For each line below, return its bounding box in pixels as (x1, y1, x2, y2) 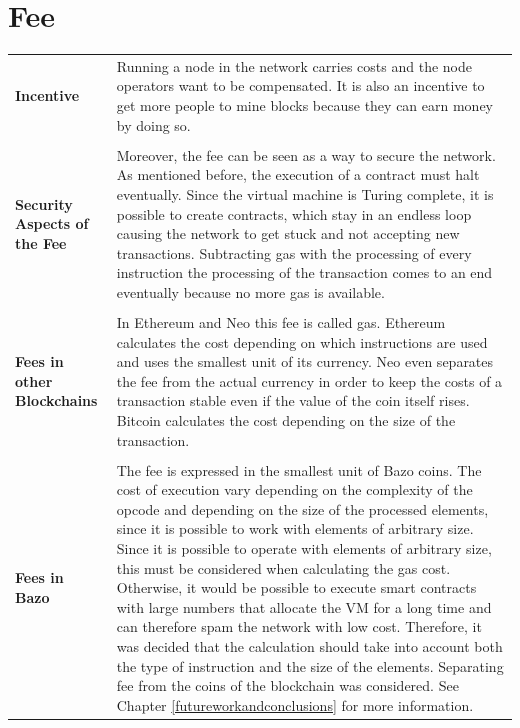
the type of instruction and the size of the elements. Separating (116, 655, 504, 676)
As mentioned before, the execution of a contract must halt (116, 164, 480, 185)
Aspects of (15, 213, 89, 234)
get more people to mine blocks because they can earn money (116, 95, 494, 116)
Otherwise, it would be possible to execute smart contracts (116, 577, 477, 598)
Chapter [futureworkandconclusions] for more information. (116, 694, 474, 715)
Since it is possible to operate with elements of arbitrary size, (116, 538, 492, 559)
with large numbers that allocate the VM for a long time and (116, 596, 492, 617)
